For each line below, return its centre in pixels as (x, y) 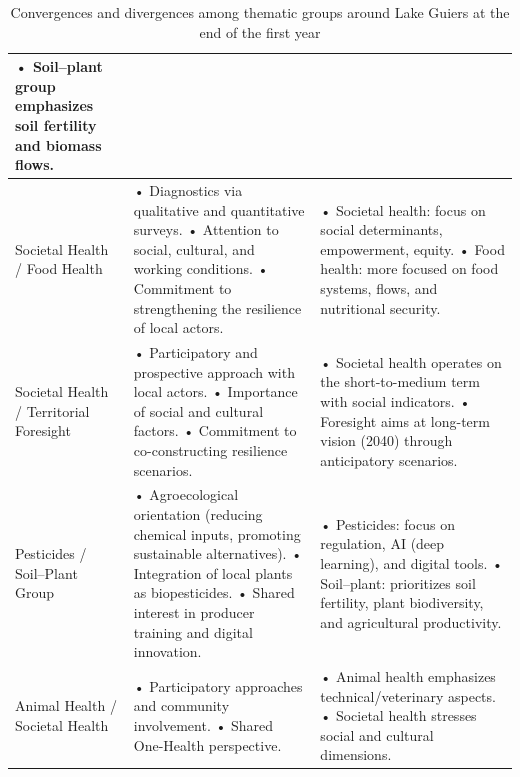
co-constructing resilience (210, 449)
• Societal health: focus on (403, 209)
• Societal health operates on (411, 361)
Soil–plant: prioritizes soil (398, 582)
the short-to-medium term (400, 381)
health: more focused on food (409, 268)
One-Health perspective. (207, 744)
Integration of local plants (213, 572)
